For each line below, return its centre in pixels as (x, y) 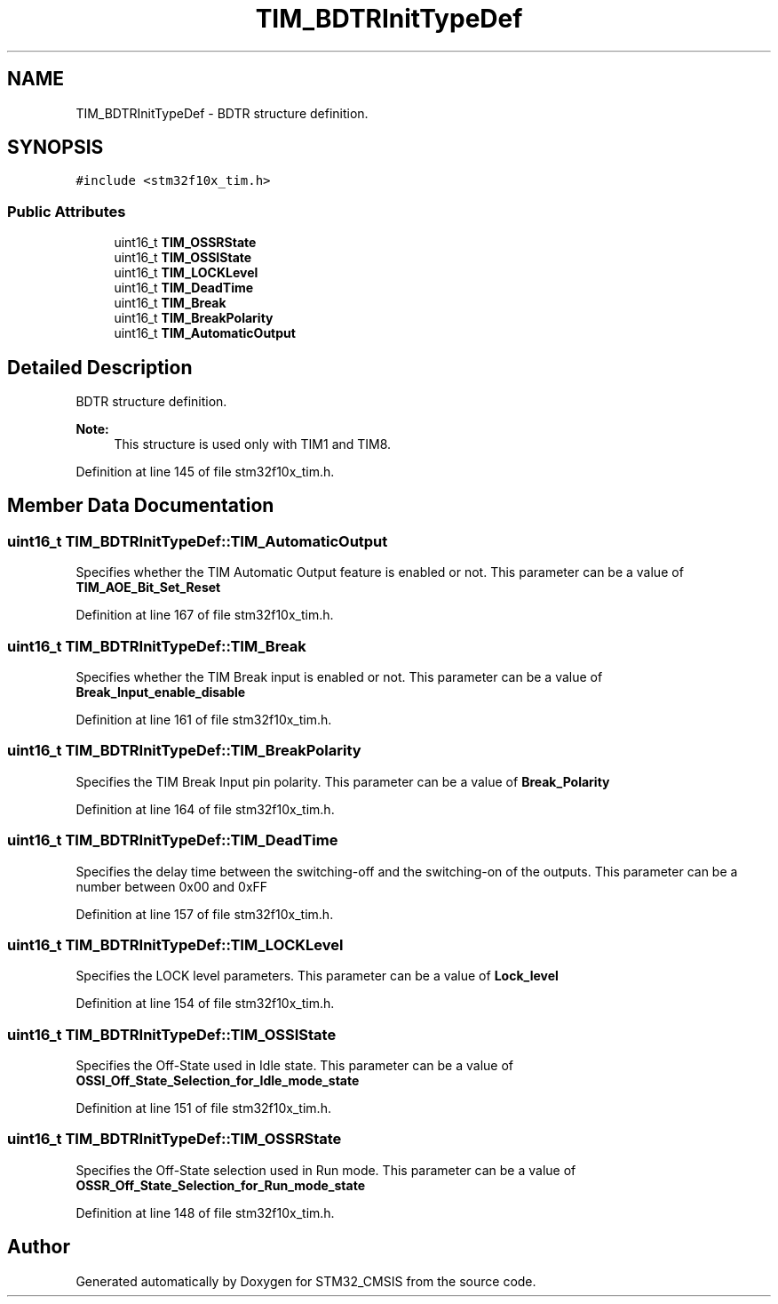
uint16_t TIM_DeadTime (184, 288)
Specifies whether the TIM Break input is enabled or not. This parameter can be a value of (339, 677)
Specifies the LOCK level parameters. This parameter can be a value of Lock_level (317, 976)
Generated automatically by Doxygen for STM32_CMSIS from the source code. (306, 1281)
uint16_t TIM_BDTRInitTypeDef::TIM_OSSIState (172, 1034)
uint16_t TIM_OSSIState (183, 258)
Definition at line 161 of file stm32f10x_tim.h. (204, 720)
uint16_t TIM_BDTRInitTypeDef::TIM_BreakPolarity (184, 751)
